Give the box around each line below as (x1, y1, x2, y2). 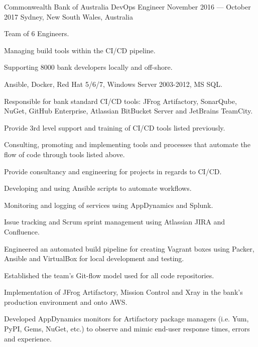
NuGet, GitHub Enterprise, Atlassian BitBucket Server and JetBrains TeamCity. (4, 105, 253, 116)
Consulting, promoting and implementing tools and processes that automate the (4, 139, 250, 150)
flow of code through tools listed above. (4, 149, 125, 159)
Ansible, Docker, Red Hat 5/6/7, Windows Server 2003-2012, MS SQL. (4, 78, 222, 89)
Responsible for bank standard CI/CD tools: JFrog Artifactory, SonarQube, (4, 95, 237, 106)
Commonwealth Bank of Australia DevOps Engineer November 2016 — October (4, 2, 251, 12)
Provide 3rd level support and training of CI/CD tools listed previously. (4, 122, 225, 133)
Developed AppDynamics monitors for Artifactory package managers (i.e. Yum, (4, 313, 249, 324)
